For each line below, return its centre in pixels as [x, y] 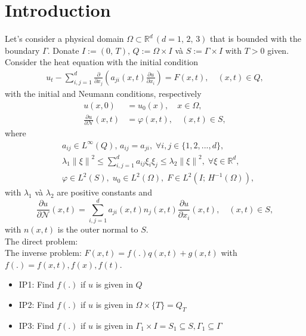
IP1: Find [36, 284]
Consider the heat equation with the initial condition [102, 62]
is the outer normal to [98, 229]
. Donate [63, 50]
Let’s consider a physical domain [64, 39]
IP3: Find [36, 325]
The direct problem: [41, 241]
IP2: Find [36, 305]
